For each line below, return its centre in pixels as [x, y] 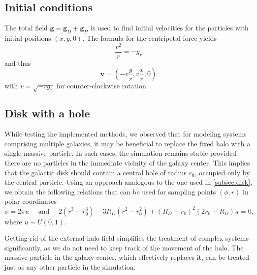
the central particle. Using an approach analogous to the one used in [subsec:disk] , [128, 182]
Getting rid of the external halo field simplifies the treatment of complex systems [127, 238]
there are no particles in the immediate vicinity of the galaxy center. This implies [127, 163]
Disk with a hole [47, 113]
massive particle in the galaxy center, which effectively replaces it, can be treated [127, 257]
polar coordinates [31, 201]
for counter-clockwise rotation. [102, 86]
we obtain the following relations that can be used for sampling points [110, 191]
